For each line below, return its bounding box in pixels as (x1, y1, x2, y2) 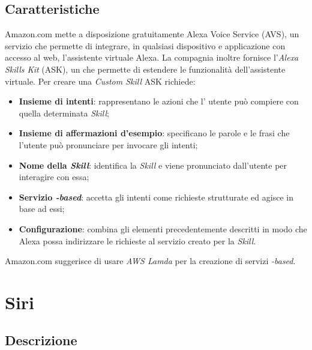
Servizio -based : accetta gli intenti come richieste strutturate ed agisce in (19, 190, 293, 203)
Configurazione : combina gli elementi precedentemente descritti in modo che (19, 222, 307, 235)
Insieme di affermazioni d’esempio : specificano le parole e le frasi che (19, 127, 290, 139)
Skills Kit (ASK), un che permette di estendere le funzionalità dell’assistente (5, 62, 286, 75)
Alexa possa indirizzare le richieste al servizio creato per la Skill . (19, 234, 256, 247)
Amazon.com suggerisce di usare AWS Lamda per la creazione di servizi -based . (5, 255, 296, 267)
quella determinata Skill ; (19, 106, 109, 119)
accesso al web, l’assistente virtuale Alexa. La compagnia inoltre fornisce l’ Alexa (5, 51, 299, 64)
